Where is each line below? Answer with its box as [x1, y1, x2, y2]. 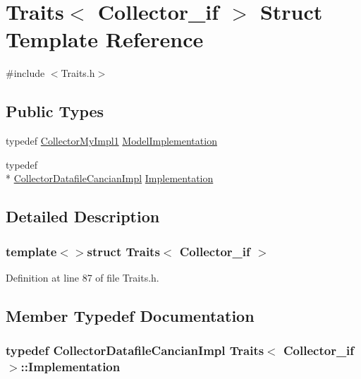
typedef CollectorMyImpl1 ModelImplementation [6, 133, 217, 148]
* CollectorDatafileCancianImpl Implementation [6, 171, 214, 186]
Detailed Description [6, 205, 160, 227]
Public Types [6, 100, 104, 122]
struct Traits [87, 242, 160, 260]
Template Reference [6, 25, 204, 54]
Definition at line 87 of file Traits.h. [6, 270, 159, 284]
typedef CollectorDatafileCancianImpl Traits [6, 342, 264, 359]
